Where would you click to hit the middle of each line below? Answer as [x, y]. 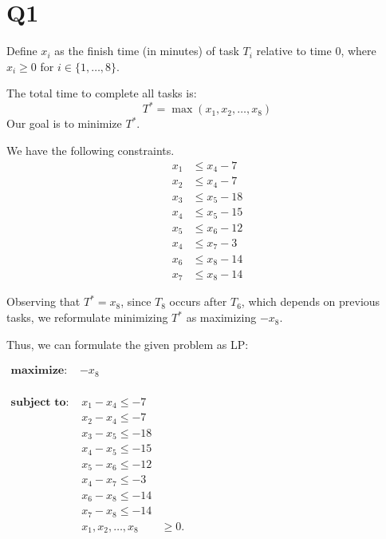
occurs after [198, 301]
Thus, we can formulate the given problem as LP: [128, 344]
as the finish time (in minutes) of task [147, 51]
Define [22, 51]
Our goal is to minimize [64, 123]
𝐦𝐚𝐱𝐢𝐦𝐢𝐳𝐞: [39, 371]
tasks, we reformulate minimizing [87, 317]
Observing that [43, 301]
